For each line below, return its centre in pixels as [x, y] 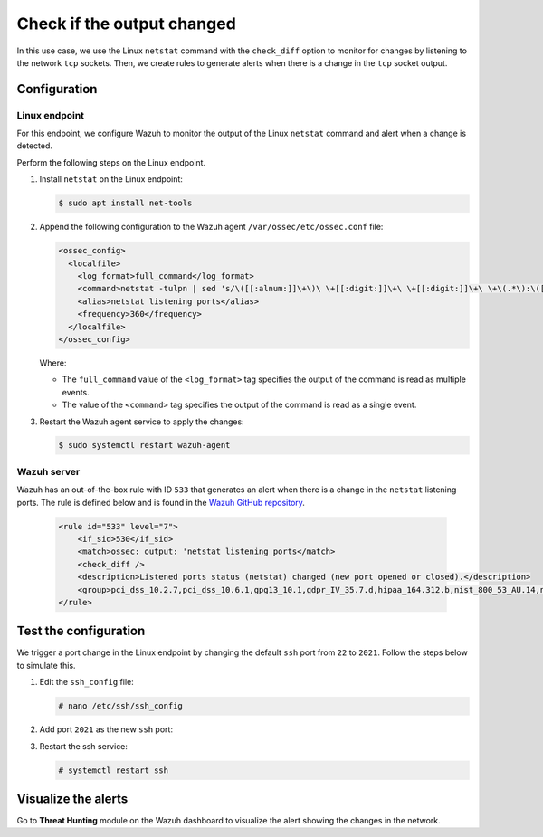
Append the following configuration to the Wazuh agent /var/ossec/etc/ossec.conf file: [211, 227]
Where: [53, 363]
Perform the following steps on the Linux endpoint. [111, 162]
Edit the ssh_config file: [87, 682]
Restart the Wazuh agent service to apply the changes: [142, 422]
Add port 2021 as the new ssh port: [106, 729]
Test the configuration [81, 631]
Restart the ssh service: [84, 746]
